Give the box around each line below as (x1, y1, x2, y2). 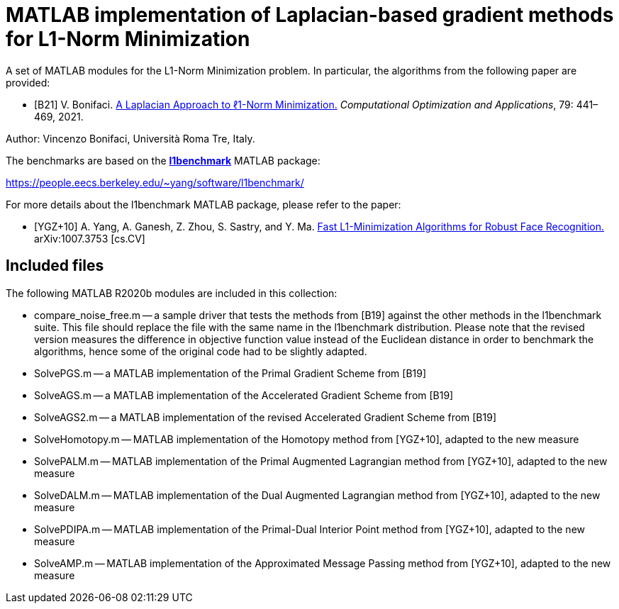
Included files (6, 257, 104, 275)
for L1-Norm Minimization (6, 27, 250, 51)
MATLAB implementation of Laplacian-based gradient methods (6, 3, 614, 27)
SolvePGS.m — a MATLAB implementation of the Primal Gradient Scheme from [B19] (34, 367, 427, 379)
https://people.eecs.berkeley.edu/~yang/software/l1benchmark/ (6, 176, 304, 189)
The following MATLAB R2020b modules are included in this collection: (6, 286, 338, 299)
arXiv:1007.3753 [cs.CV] (34, 232, 145, 245)
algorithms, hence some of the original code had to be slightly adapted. (34, 345, 367, 357)
